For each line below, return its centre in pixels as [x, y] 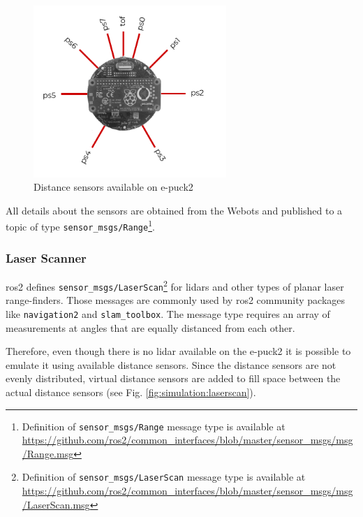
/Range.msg [48, 453]
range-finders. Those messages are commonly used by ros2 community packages [176, 300]
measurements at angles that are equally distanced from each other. [150, 327]
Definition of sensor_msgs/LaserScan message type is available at [164, 477]
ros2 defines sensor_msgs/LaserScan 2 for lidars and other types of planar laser [175, 285]
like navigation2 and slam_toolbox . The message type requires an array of [168, 313]
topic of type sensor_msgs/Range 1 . [80, 226]
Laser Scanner [46, 257]
